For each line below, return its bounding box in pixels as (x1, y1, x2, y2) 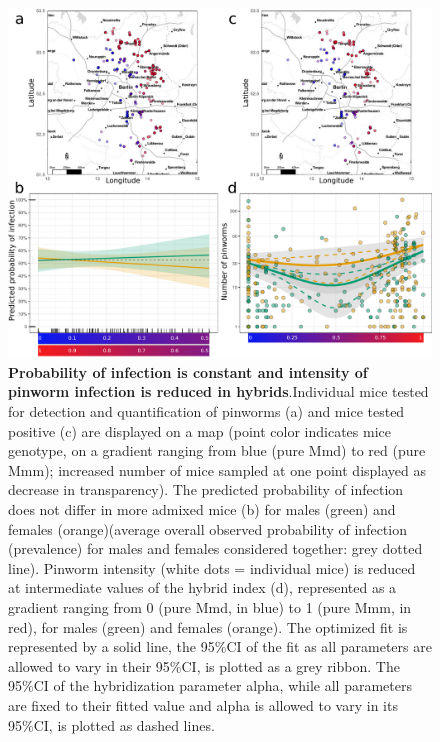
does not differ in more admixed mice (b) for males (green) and (8, 499, 396, 520)
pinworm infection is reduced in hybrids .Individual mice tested (8, 381, 429, 402)
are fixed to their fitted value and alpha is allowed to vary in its (8, 694, 398, 715)
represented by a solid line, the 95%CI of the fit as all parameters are (8, 636, 432, 657)
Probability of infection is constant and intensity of (8, 361, 368, 382)
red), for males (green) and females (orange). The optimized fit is (8, 616, 408, 637)
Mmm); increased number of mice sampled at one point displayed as (8, 459, 427, 480)
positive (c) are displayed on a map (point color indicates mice (8, 420, 391, 441)
